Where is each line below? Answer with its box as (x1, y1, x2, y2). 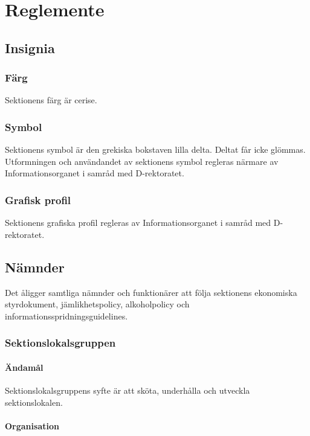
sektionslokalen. (5, 396, 63, 408)
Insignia (5, 38, 55, 57)
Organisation (5, 419, 59, 432)
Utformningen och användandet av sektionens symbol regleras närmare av (5, 155, 279, 167)
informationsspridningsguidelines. (5, 309, 128, 322)
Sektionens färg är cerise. (5, 94, 97, 106)
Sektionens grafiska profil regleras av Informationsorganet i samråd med (5, 216, 271, 229)
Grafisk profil (5, 192, 71, 207)
